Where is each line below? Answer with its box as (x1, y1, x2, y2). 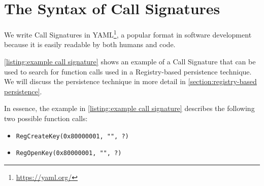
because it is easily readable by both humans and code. (4, 39, 176, 50)
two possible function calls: (4, 113, 88, 123)
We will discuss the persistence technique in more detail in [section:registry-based (4, 76, 257, 87)
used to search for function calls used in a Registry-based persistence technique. (4, 66, 252, 77)
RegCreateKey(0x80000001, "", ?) (16, 132, 129, 140)
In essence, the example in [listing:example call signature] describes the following (4, 103, 255, 114)
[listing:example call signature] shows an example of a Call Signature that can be (4, 56, 256, 66)
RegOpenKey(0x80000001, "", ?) (16, 150, 122, 157)
